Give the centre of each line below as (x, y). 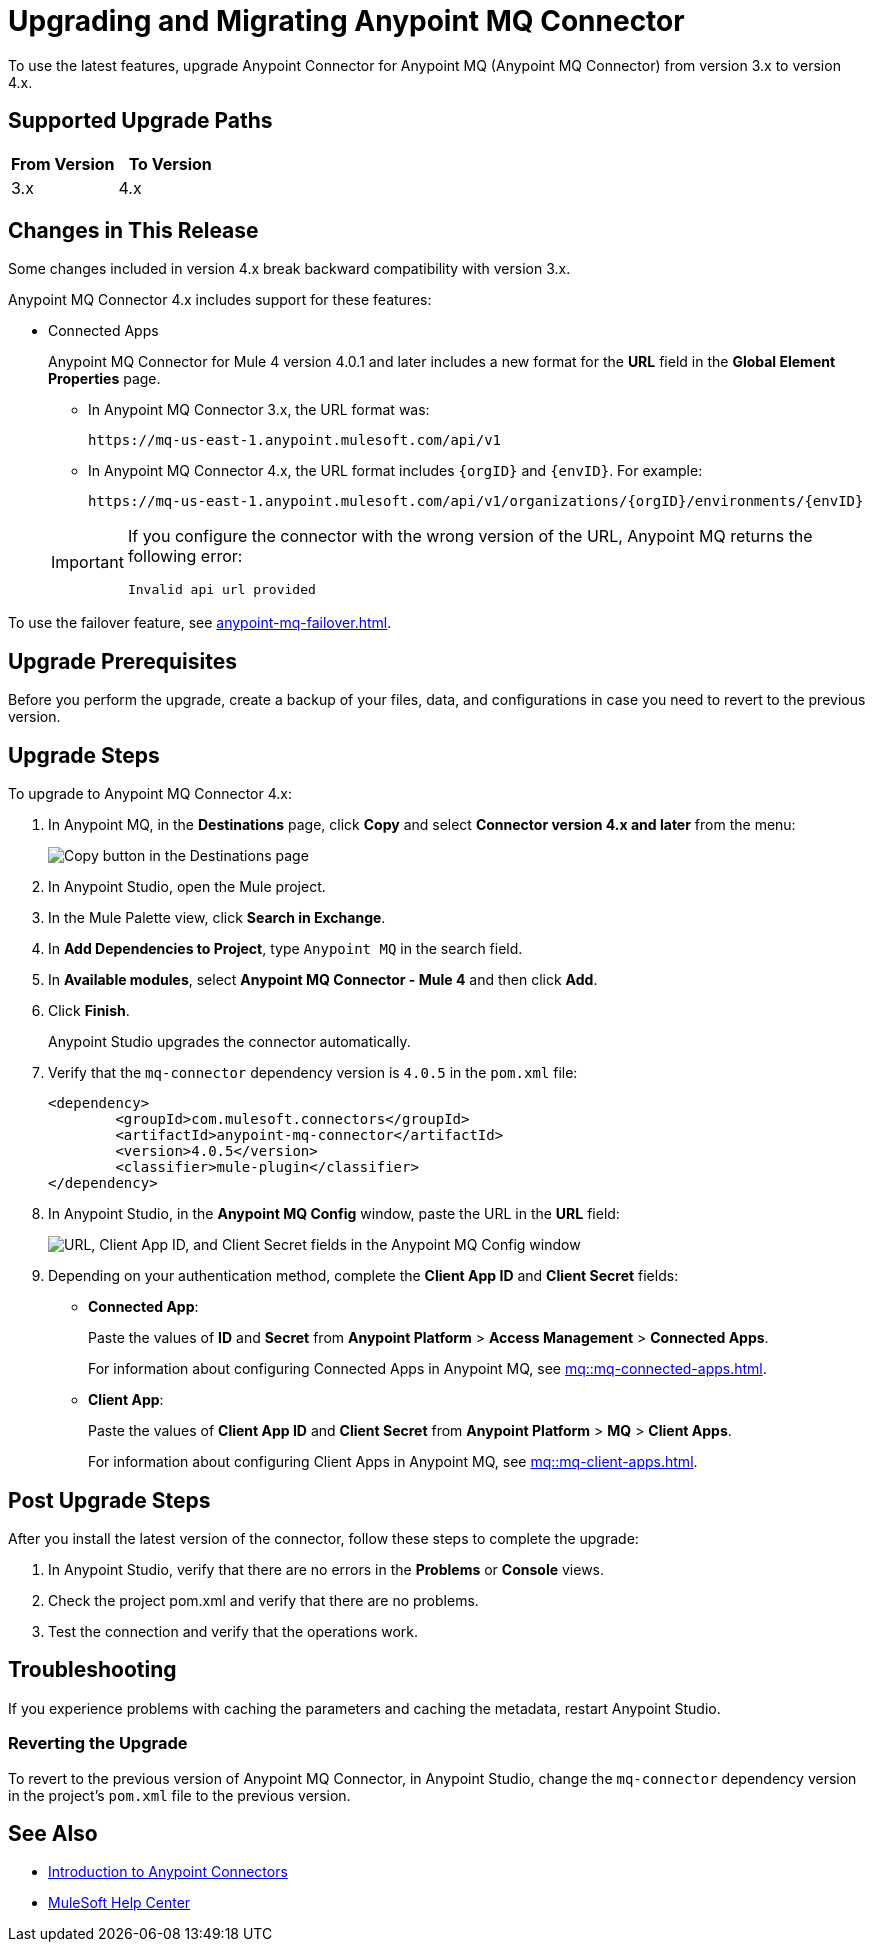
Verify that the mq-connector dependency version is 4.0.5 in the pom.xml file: (313, 1073)
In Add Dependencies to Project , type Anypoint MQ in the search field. (285, 949)
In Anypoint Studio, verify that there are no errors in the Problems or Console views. (326, 1569)
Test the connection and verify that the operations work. (233, 1631)
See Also (53, 1833)
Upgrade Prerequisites (122, 661)
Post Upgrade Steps (109, 1500)
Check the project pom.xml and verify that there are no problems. (263, 1600)
